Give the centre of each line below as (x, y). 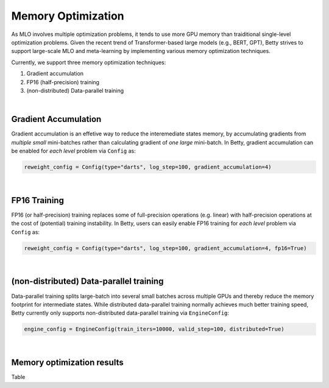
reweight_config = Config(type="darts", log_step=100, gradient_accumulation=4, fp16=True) (165, 248)
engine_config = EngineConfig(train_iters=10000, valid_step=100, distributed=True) (154, 329)
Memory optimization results (68, 363)
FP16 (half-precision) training (63, 82)
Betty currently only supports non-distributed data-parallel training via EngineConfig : (120, 313)
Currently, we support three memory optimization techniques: (89, 62)
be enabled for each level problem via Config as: (74, 151)
